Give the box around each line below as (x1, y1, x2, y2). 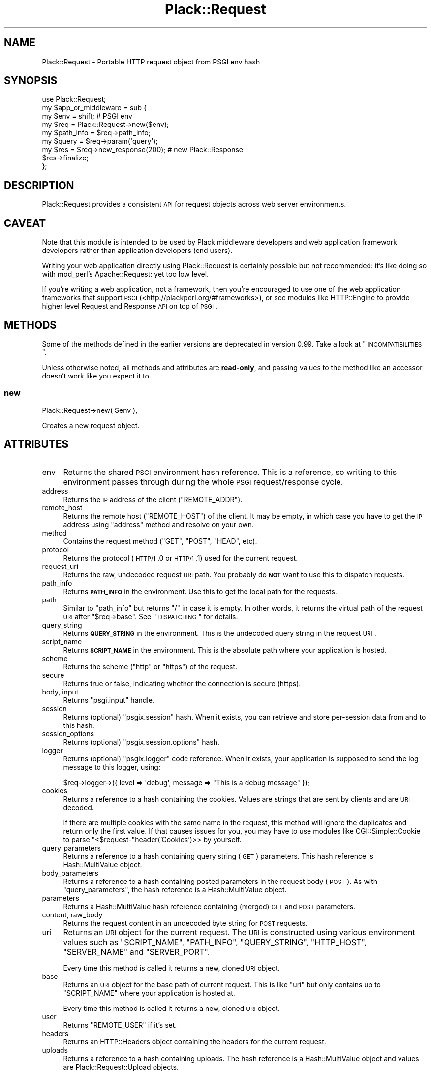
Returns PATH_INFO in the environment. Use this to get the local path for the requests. (63, 587, 337, 596)
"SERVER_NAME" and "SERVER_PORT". (63, 946, 210, 957)
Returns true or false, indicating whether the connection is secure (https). (63, 679, 301, 688)
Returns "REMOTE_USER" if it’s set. (63, 1020, 177, 1029)
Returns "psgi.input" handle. (63, 695, 154, 704)
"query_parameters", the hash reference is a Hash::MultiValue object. (63, 885, 287, 894)
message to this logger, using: (63, 762, 160, 771)
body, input (42, 687, 79, 696)
